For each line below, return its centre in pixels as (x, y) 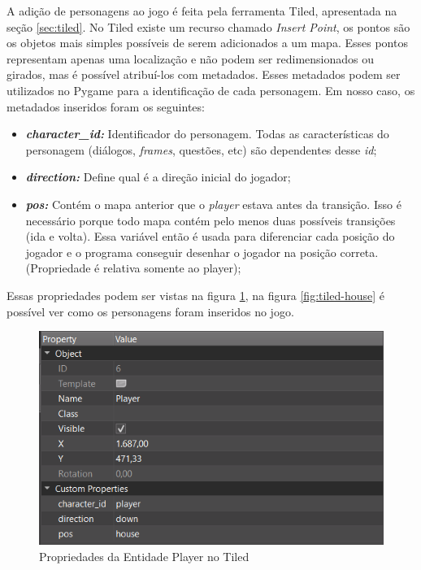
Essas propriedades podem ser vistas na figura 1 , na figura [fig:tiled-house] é (195, 295)
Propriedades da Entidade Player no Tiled (144, 556)
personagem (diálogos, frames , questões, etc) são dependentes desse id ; (201, 149)
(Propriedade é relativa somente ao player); (133, 268)
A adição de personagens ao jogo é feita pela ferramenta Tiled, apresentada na (202, 11)
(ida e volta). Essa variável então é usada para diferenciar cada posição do (210, 236)
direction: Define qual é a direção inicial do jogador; (158, 177)
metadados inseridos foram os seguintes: (106, 106)
